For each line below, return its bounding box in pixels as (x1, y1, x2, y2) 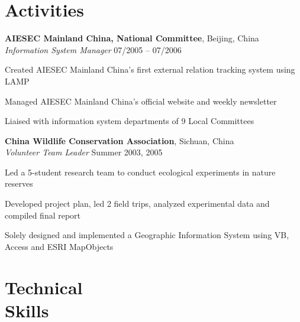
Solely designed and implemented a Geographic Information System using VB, (5, 229, 289, 241)
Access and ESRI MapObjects (5, 240, 114, 252)
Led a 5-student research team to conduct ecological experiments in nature (5, 165, 276, 178)
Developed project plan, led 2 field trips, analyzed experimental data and (5, 197, 270, 210)
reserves (5, 177, 33, 190)
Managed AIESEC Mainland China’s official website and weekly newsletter (5, 95, 277, 107)
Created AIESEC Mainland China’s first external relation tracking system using (5, 63, 295, 76)
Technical (5, 275, 83, 299)
